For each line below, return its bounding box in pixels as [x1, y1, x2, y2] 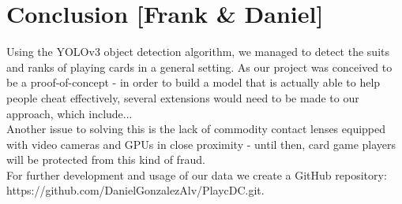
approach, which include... [6, 105, 133, 121]
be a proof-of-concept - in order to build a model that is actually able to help [6, 74, 381, 91]
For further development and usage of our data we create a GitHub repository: [6, 166, 387, 183]
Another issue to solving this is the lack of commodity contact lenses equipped [6, 121, 386, 137]
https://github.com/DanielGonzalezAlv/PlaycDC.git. [6, 182, 265, 198]
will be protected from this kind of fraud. [6, 151, 205, 168]
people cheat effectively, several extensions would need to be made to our [6, 89, 359, 106]
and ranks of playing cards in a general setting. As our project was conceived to [6, 58, 393, 75]
